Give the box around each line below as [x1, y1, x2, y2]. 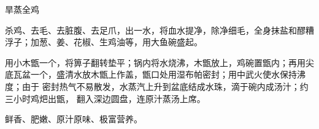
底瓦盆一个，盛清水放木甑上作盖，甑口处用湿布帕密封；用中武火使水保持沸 [5, 68, 306, 81]
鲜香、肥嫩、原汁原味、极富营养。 [5, 112, 142, 125]
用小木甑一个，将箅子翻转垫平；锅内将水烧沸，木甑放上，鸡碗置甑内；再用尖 [5, 56, 314, 68]
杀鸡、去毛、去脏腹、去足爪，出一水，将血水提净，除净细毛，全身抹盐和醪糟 [5, 23, 314, 36]
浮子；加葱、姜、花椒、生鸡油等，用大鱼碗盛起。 [5, 35, 202, 48]
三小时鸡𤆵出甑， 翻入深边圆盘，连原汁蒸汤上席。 [5, 92, 206, 105]
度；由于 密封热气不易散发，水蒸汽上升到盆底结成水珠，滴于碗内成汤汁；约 [5, 79, 309, 92]
